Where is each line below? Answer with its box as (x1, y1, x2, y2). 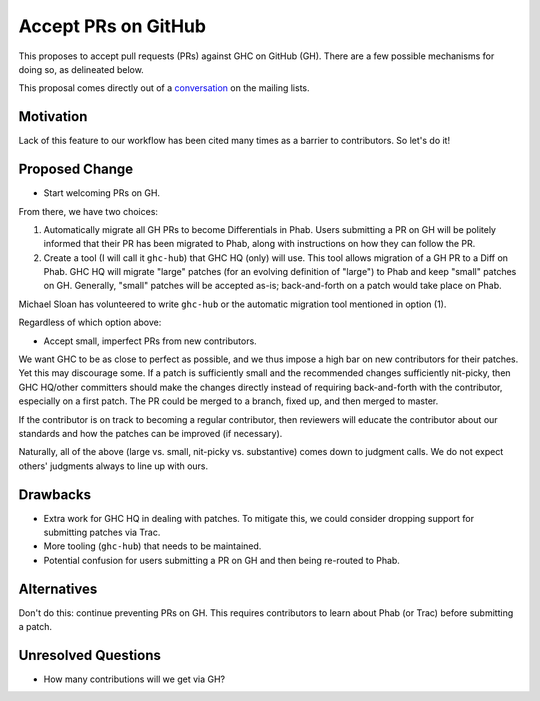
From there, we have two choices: (18, 205, 159, 217)
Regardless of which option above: (18, 316, 162, 329)
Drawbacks (18, 486, 92, 503)
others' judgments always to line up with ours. (18, 460, 209, 472)
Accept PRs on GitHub (18, 15, 207, 37)
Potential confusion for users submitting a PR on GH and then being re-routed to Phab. (43, 554, 400, 566)
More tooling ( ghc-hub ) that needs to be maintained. (43, 540, 262, 552)
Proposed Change (18, 161, 134, 178)
